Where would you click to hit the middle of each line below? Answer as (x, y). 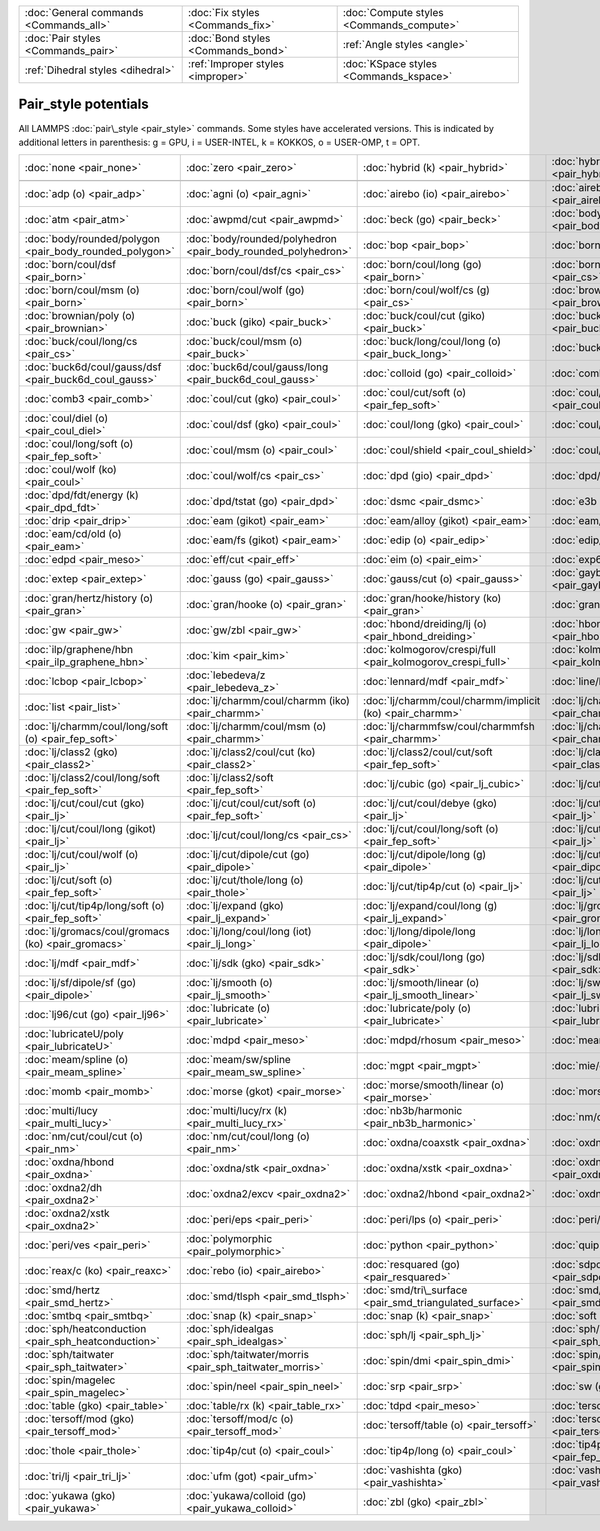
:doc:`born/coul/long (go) (422, 265)
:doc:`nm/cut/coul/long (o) (247, 1137)
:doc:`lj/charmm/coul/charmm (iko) (267, 701)
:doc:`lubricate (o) (228, 1008)
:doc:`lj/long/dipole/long (419, 932)
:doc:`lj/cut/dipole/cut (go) (247, 855)
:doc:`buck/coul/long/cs (81, 342)
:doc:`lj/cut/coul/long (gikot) (90, 829)
